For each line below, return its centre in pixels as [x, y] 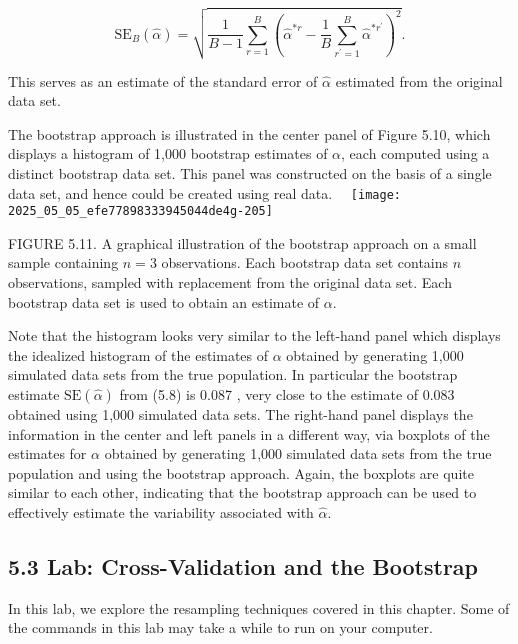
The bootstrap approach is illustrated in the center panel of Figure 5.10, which [249, 133]
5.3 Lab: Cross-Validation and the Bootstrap [243, 565]
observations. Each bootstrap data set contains [305, 262]
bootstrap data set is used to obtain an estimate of [164, 301]
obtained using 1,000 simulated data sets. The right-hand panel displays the [240, 413]
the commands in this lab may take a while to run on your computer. [220, 627]
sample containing [63, 262]
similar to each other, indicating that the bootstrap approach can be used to [242, 492]
